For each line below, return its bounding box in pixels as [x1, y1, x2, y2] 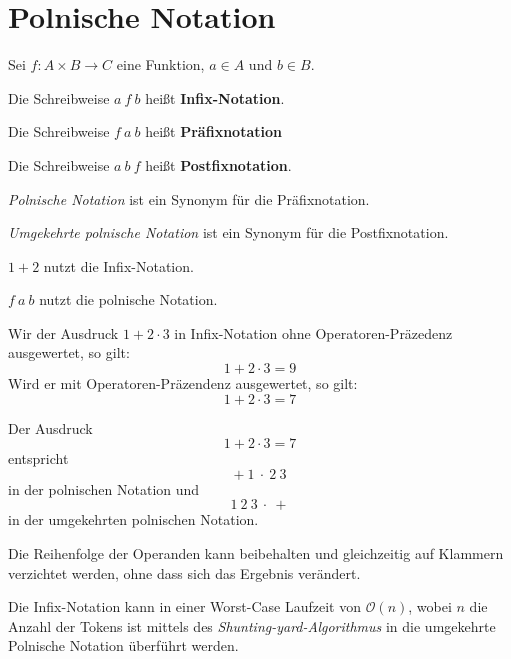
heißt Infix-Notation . [145, 87, 285, 108]
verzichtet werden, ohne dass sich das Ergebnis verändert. [8, 562, 361, 583]
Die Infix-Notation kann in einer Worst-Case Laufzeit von [8, 596, 361, 617]
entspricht [8, 448, 69, 469]
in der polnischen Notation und [8, 478, 200, 499]
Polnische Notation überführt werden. [8, 635, 239, 656]
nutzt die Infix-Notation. [43, 255, 194, 276]
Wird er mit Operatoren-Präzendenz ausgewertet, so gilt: [8, 373, 358, 394]
